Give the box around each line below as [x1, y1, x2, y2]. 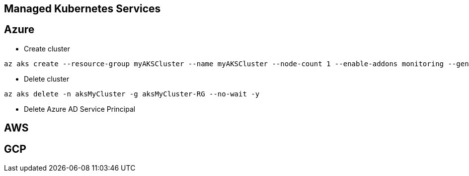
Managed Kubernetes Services [4, 2, 161, 15]
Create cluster [24, 44, 70, 53]
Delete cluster [24, 74, 70, 83]
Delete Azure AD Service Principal [24, 104, 136, 113]
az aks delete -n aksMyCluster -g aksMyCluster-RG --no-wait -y [4, 89, 260, 98]
